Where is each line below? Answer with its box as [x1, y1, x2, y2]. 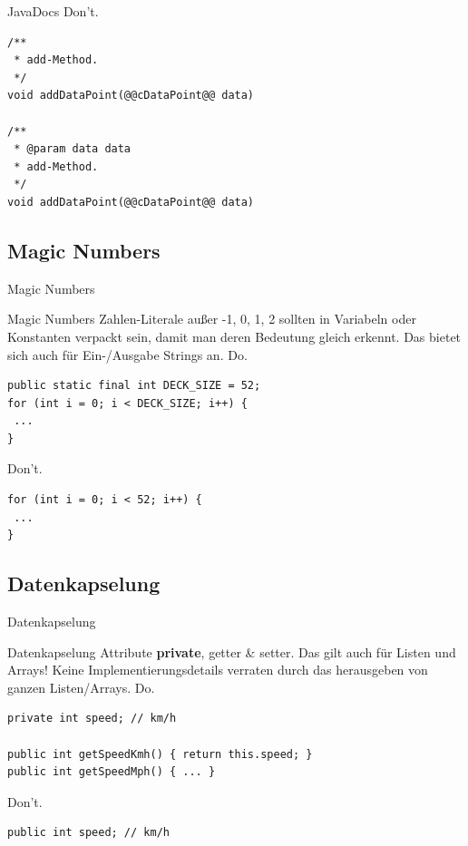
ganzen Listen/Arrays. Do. [7, 677, 155, 696]
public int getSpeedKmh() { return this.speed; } [7, 747, 313, 761]
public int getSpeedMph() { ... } [7, 765, 216, 779]
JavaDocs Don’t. [7, 2, 99, 20]
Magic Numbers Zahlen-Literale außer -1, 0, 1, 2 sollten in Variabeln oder [7, 309, 416, 328]
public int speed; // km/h [7, 826, 170, 840]
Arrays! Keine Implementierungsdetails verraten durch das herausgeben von [7, 660, 428, 679]
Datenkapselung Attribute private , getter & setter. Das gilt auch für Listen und [7, 642, 456, 661]
